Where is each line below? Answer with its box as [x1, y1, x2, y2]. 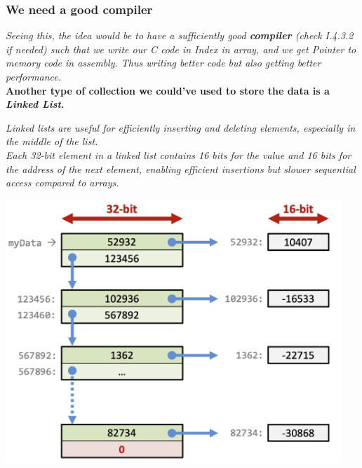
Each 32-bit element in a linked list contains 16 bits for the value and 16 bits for [6, 147, 351, 162]
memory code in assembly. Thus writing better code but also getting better [6, 55, 321, 70]
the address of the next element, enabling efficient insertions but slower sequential [6, 161, 356, 176]
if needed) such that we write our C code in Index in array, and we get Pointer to [6, 41, 356, 56]
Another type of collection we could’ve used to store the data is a [6, 83, 330, 97]
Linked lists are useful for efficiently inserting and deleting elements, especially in [6, 120, 356, 135]
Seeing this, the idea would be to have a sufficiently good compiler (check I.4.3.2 [6, 28, 354, 43]
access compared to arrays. [6, 175, 119, 190]
